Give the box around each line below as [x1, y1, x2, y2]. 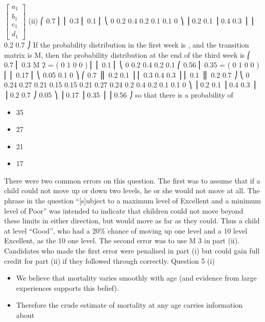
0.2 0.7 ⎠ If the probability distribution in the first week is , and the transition [4, 39, 249, 50]
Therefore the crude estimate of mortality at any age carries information [16, 300, 243, 310]
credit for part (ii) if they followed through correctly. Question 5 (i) [4, 255, 215, 266]
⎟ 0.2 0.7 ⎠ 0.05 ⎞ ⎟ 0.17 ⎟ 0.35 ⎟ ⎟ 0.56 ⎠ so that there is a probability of [4, 89, 233, 100]
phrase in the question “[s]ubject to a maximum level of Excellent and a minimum [4, 195, 261, 206]
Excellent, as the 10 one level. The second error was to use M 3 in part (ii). [4, 235, 240, 246]
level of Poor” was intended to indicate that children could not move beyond [4, 205, 244, 216]
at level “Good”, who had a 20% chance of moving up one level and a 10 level [4, 225, 248, 236]
